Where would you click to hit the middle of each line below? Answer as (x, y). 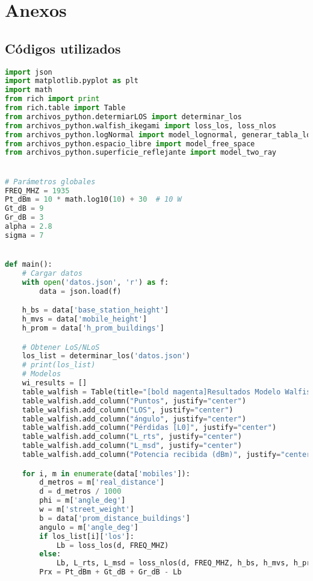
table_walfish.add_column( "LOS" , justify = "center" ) (128, 410)
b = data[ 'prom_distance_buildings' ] (115, 518)
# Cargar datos (52, 273)
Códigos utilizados (63, 48)
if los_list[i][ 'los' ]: (87, 536)
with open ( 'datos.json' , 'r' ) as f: (95, 282)
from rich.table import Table (65, 108)
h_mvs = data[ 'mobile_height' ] (85, 319)
